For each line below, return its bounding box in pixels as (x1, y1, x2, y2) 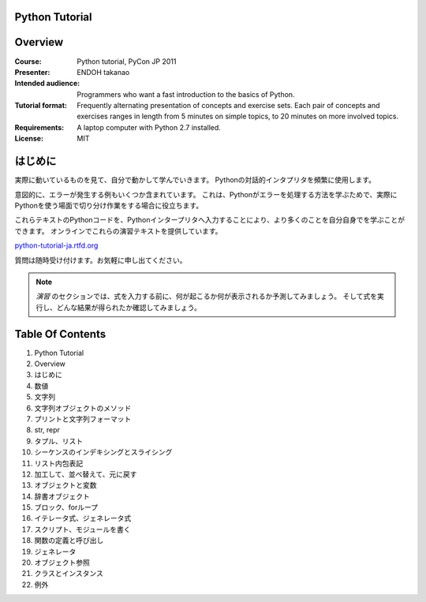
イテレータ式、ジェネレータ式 (34, 514, 132, 523)
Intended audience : (14, 79, 80, 88)
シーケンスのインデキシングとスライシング (34, 447, 173, 457)
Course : (14, 56, 43, 66)
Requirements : (14, 122, 65, 132)
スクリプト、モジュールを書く (34, 525, 131, 534)
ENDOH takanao (77, 67, 130, 77)
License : (14, 134, 43, 144)
